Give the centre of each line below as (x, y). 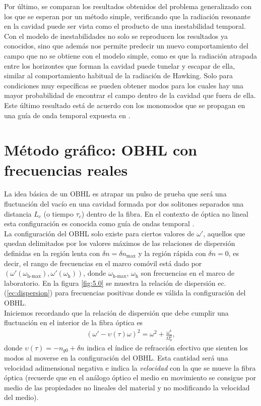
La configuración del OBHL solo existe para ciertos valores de (99, 233)
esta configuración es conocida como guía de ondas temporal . (99, 223)
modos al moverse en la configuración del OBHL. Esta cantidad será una (116, 358)
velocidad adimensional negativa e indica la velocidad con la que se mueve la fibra (130, 367)
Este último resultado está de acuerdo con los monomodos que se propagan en (125, 105)
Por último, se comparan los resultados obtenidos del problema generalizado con (128, 6)
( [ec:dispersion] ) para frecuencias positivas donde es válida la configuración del (125, 293)
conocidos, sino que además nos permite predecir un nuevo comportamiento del (126, 46)
